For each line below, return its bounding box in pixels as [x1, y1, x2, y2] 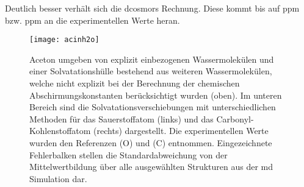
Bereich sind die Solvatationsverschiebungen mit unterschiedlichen [29, 101, 276, 113]
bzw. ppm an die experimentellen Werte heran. [5, 13, 180, 26]
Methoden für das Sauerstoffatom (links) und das [29, 112, 214, 125]
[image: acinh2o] [29, 35, 100, 44]
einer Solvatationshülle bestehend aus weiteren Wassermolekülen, [29, 65, 272, 77]
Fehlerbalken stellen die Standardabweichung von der [29, 148, 228, 161]
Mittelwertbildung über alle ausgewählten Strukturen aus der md [29, 160, 273, 173]
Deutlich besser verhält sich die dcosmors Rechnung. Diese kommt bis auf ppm [5, 2, 300, 14]
